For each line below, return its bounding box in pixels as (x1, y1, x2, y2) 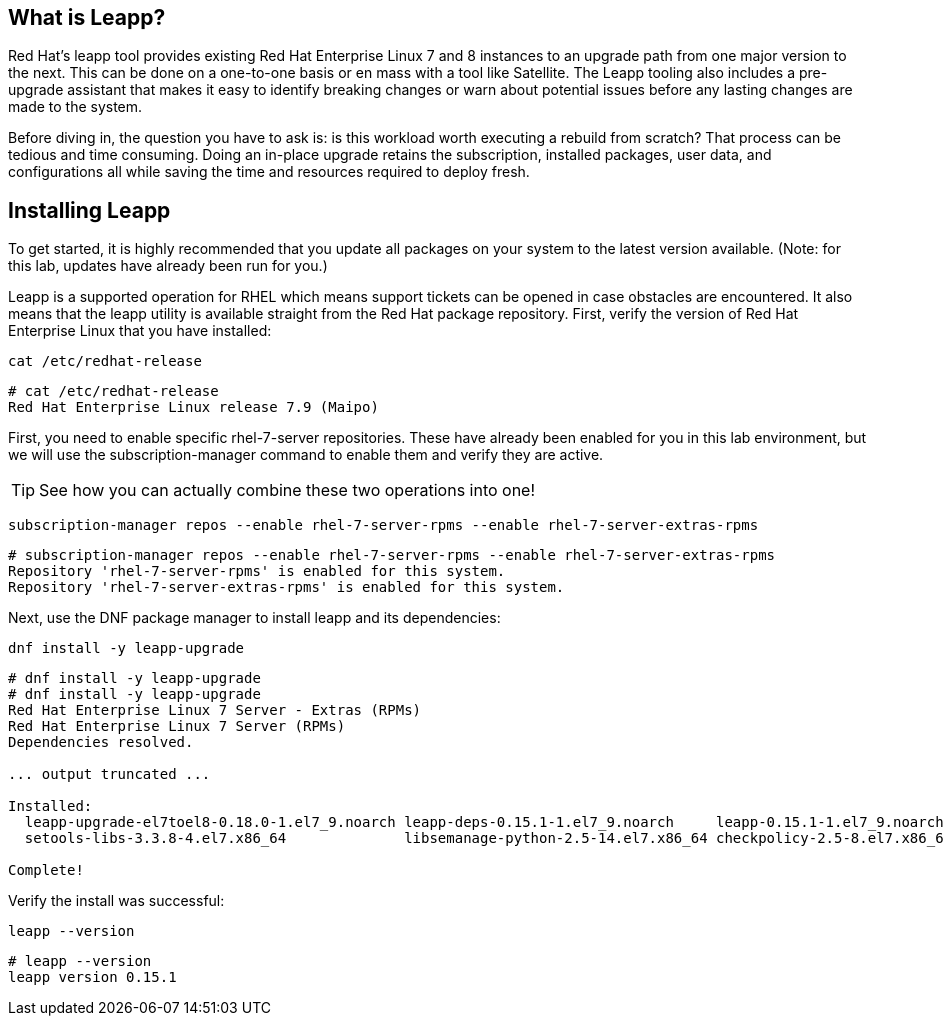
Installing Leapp (8, 197, 171, 223)
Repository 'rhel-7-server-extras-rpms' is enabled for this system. (8, 579, 565, 596)
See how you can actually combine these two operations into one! (39, 480, 536, 501)
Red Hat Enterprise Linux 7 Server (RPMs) (8, 718, 346, 735)
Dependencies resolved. (8, 734, 194, 751)
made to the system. (8, 98, 143, 116)
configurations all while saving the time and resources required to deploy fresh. (8, 163, 530, 181)
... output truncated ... (8, 766, 211, 783)
